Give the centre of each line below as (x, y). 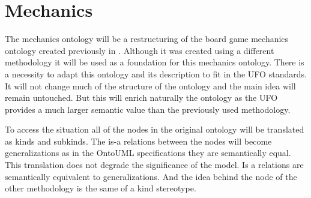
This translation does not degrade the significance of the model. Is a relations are (154, 165)
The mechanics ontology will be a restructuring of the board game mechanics (147, 39)
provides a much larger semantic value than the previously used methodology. (148, 109)
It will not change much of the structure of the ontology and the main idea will (150, 85)
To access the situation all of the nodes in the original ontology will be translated (155, 129)
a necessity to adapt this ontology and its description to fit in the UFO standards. (156, 73)
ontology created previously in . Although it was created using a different (140, 50)
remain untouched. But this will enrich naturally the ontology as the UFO (141, 97)
